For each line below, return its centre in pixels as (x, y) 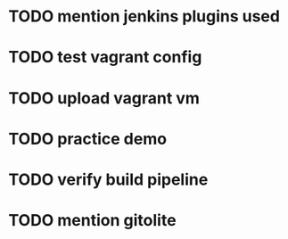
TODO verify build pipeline (108, 179)
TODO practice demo (87, 139)
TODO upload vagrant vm (104, 98)
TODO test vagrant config (105, 58)
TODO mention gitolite (92, 221)
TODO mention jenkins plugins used (144, 16)
